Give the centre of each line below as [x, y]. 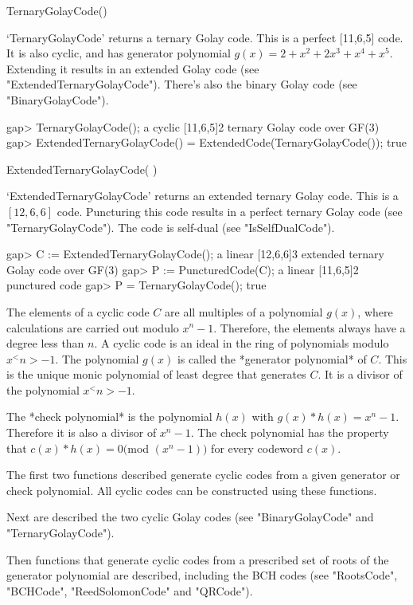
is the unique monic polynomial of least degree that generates [156, 374]
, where [375, 311]
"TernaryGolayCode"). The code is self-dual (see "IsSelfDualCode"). [171, 227]
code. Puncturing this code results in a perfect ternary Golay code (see [230, 211]
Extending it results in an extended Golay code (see [133, 68]
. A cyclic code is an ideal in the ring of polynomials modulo [242, 343]
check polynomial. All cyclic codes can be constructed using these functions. [192, 490]
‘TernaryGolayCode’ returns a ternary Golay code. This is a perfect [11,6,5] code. [205, 37]
